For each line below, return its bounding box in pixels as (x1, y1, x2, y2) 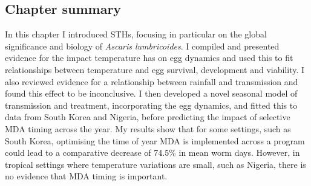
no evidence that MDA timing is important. (5, 170, 168, 182)
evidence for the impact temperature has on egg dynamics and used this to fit (5, 51, 293, 64)
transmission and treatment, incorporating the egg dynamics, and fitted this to (5, 98, 298, 111)
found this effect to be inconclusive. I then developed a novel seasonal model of (5, 87, 298, 100)
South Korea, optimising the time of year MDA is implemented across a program (5, 134, 305, 147)
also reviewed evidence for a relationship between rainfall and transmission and (5, 75, 298, 88)
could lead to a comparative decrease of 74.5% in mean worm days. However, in (5, 146, 300, 159)
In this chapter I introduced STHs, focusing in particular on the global (5, 28, 267, 40)
